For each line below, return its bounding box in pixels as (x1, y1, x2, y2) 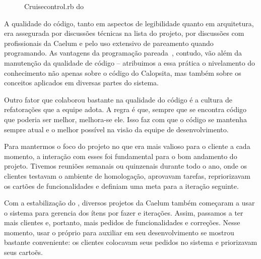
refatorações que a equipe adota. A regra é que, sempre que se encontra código (4, 104, 247, 115)
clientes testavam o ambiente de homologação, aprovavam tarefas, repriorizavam (4, 170, 250, 181)
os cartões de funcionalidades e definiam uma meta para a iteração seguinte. (4, 180, 239, 191)
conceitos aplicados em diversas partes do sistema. (4, 77, 159, 88)
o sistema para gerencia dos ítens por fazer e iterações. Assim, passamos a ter (4, 207, 243, 218)
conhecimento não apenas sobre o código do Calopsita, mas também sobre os (4, 67, 241, 78)
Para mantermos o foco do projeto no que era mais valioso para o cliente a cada (4, 141, 250, 151)
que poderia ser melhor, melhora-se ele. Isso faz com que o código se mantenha (4, 114, 247, 124)
